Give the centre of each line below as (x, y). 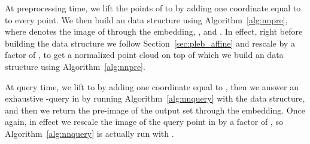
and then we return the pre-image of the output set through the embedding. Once (155, 110)
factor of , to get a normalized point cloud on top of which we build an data (144, 55)
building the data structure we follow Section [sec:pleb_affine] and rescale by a (150, 43)
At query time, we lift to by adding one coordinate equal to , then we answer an (152, 86)
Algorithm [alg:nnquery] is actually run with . (89, 133)
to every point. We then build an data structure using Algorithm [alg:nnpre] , (146, 19)
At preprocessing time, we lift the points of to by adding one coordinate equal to (153, 8)
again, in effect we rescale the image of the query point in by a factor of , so (144, 122)
